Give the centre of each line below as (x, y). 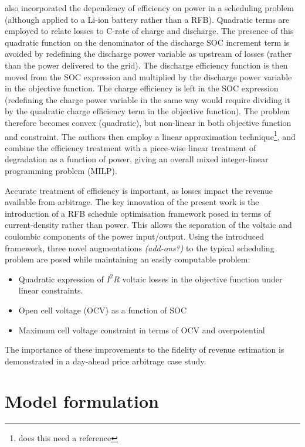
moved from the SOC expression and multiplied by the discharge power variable (148, 76)
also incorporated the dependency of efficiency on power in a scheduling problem (150, 8)
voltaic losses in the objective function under (202, 279)
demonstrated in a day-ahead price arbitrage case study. (106, 361)
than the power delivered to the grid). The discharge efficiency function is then (146, 65)
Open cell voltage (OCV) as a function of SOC (103, 310)
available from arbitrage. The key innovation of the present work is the (132, 202)
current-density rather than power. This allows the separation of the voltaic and (148, 225)
